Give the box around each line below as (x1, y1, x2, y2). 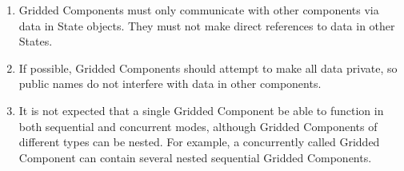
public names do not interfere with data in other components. (18, 75, 322, 92)
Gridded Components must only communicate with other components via (18, 2, 379, 18)
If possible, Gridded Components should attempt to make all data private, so (18, 59, 398, 76)
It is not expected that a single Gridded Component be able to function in (18, 101, 384, 118)
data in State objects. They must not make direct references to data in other (18, 17, 395, 34)
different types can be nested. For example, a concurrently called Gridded (18, 133, 380, 150)
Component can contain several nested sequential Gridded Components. (18, 149, 372, 165)
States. (18, 33, 53, 50)
